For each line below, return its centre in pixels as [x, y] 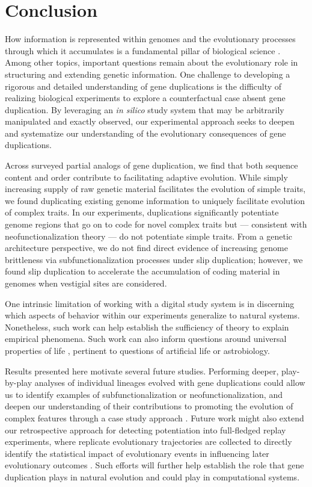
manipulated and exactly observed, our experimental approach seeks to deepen [150, 121]
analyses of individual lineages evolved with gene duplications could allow [170, 383]
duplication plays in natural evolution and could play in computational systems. [152, 476]
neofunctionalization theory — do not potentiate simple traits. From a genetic [149, 236]
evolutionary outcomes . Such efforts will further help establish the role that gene [154, 465]
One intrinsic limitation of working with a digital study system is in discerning [150, 303]
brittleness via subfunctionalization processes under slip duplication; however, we [154, 259]
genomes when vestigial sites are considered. [86, 283]
